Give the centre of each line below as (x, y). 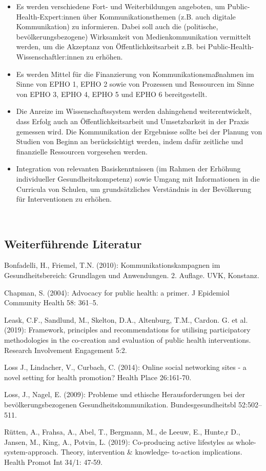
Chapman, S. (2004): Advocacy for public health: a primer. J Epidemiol (117, 292)
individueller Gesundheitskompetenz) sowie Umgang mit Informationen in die (138, 178)
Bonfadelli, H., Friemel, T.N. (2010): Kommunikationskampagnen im (112, 265)
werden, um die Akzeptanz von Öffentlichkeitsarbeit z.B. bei (111, 46)
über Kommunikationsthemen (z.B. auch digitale (159, 16)
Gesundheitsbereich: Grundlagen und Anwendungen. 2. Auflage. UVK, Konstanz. (132, 275)
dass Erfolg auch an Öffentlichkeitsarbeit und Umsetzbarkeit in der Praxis (132, 121)
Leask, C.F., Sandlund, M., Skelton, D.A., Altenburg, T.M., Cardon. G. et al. (126, 319)
